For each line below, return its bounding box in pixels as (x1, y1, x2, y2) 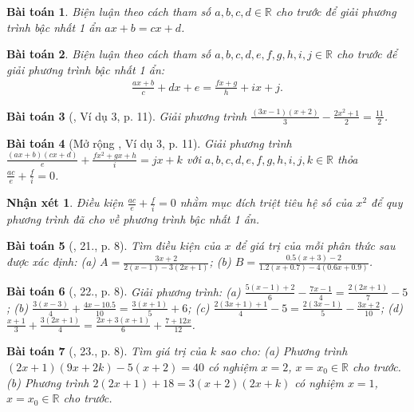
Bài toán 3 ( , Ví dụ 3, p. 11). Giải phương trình (6, 107, 247, 124)
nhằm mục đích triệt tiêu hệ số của (179, 194, 353, 211)
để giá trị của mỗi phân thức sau (235, 237, 396, 254)
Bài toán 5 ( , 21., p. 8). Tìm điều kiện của (6, 237, 221, 254)
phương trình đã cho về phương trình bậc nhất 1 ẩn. (6, 210, 260, 227)
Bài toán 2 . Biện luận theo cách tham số (6, 46, 211, 62)
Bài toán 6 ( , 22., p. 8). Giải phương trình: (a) (6, 283, 241, 299)
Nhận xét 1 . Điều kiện (6, 194, 124, 211)
